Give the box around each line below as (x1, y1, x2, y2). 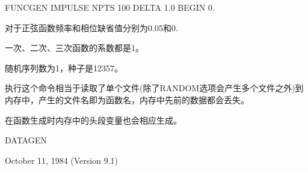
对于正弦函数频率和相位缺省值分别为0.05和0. (5, 21, 178, 34)
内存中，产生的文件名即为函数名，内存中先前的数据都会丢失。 (5, 93, 249, 106)
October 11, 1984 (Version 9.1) (5, 154, 118, 166)
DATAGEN (5, 134, 47, 146)
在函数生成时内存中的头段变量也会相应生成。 (5, 113, 182, 126)
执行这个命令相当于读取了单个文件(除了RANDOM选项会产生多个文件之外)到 (5, 82, 304, 94)
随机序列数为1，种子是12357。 (5, 61, 123, 74)
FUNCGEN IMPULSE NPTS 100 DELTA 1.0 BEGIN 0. (5, 1, 215, 13)
